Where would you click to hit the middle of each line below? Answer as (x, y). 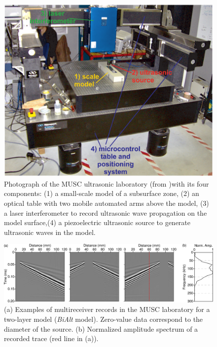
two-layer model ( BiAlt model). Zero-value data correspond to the (104, 319)
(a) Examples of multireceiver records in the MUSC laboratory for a (107, 309)
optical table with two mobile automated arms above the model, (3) (107, 203)
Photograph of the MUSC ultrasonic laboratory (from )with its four (107, 183)
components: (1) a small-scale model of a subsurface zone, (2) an (102, 193)
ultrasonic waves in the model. (50, 232)
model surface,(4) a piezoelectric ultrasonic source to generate (97, 222)
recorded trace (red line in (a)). (51, 338)
